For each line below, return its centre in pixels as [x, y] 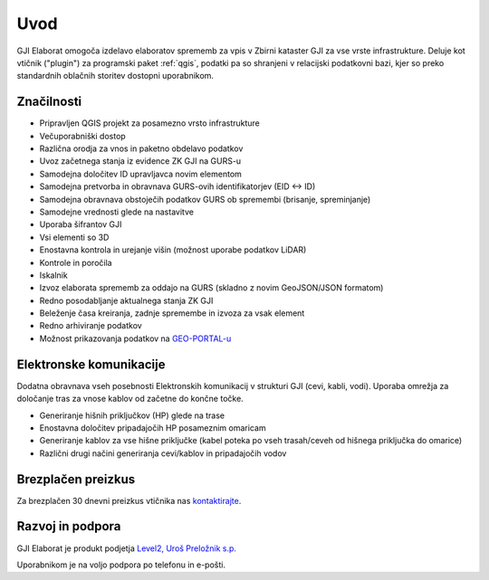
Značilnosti [49, 102]
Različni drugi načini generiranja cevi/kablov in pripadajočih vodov [163, 453]
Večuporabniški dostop [82, 136]
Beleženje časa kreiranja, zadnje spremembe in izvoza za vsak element [172, 313]
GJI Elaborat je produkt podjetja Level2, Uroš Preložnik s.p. [127, 548]
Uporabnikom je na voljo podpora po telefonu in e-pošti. [121, 565]
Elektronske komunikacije [91, 364]
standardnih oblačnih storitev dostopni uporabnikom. [115, 76]
